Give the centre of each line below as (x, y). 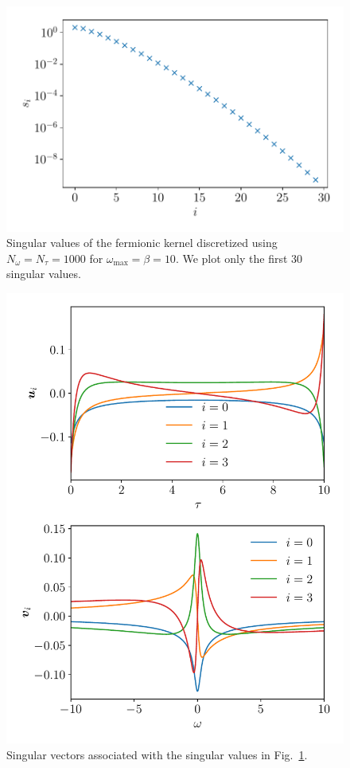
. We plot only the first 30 (239, 258)
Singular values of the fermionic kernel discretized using (142, 243)
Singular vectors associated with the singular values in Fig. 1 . (157, 754)
